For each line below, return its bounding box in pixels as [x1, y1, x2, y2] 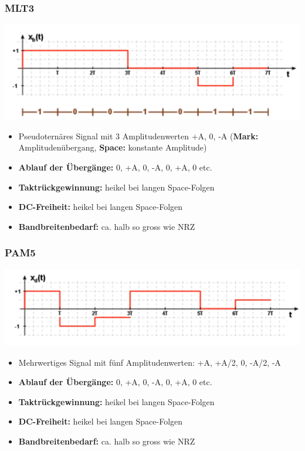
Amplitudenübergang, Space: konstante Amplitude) [18, 141, 207, 153]
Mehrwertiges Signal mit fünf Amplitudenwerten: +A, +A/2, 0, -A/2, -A [18, 356, 281, 368]
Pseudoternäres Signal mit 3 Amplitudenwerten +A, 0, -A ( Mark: [18, 129, 259, 142]
